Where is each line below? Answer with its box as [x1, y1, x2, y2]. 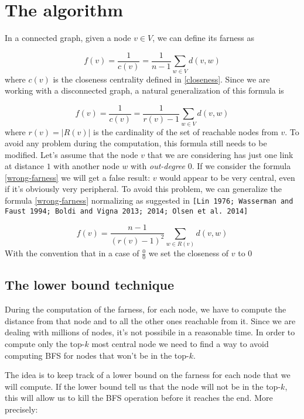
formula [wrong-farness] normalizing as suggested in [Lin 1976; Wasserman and [5, 194, 293, 207]
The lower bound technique [5, 276, 175, 294]
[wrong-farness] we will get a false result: [5, 171, 151, 183]
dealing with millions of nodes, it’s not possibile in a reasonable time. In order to [5, 326, 295, 338]
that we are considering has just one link [147, 148, 293, 160]
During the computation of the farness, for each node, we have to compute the [5, 303, 286, 315]
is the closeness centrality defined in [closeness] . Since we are [53, 73, 270, 85]
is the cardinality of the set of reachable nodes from [93, 125, 278, 138]
